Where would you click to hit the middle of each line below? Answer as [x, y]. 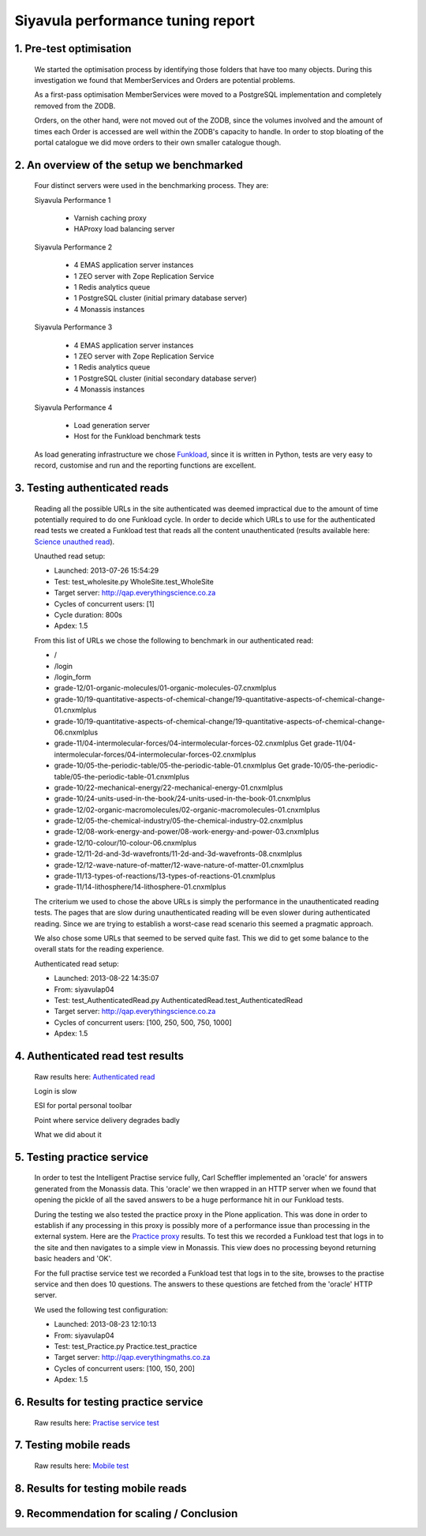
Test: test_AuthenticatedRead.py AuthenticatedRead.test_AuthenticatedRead [178, 1000]
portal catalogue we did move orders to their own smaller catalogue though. [158, 142]
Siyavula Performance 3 [73, 327]
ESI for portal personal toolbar [83, 1106]
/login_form [73, 677]
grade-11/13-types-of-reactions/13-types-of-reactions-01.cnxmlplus [165, 876]
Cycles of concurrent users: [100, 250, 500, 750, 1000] [143, 1022]
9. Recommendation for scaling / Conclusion [126, 1513]
